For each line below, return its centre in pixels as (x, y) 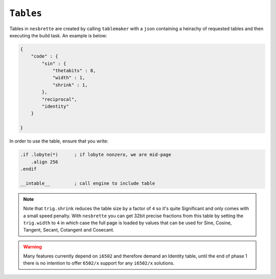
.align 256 (44, 162)
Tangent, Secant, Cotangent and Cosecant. (69, 230)
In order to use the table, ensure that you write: (59, 141)
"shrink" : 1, (70, 85)
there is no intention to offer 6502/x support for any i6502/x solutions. (99, 263)
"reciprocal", (59, 99)
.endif (28, 169)
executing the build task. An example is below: (58, 35)
